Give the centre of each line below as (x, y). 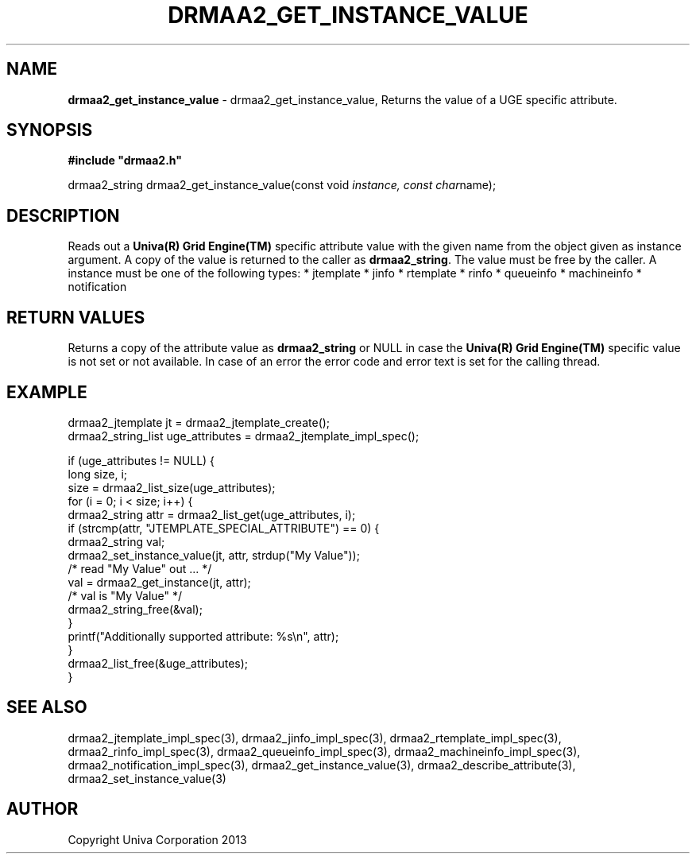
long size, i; (98, 474)
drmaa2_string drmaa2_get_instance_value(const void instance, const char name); (282, 185)
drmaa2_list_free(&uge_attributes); (158, 663)
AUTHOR (43, 809)
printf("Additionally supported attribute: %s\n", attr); (203, 636)
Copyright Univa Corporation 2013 (157, 839)
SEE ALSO (47, 707)
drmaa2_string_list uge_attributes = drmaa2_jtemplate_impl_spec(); (244, 436)
